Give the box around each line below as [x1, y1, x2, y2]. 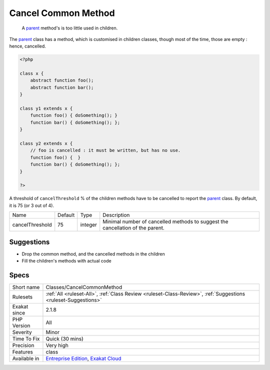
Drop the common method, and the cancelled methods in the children [21, 250, 165, 257]
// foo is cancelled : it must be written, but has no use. [30, 147, 181, 153]
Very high [45, 341, 68, 348]
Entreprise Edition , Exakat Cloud [45, 355, 122, 362]
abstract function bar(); [30, 84, 94, 90]
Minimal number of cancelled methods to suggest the [102, 218, 228, 225]
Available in [12, 355, 39, 362]
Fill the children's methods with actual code [21, 258, 112, 264]
